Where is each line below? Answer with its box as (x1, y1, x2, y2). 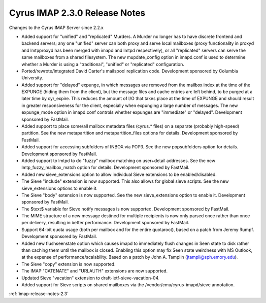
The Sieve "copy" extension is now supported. (21, 261, 116, 267)
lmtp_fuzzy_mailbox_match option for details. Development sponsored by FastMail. (21, 165, 190, 170)
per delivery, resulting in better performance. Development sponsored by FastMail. (21, 220, 189, 226)
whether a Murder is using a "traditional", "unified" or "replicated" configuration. (21, 61, 185, 67)
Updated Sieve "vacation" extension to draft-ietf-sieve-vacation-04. (21, 275, 160, 281)
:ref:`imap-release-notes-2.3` (9, 291, 69, 297)
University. (21, 75, 44, 81)
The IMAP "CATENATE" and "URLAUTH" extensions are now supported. (21, 268, 168, 274)
